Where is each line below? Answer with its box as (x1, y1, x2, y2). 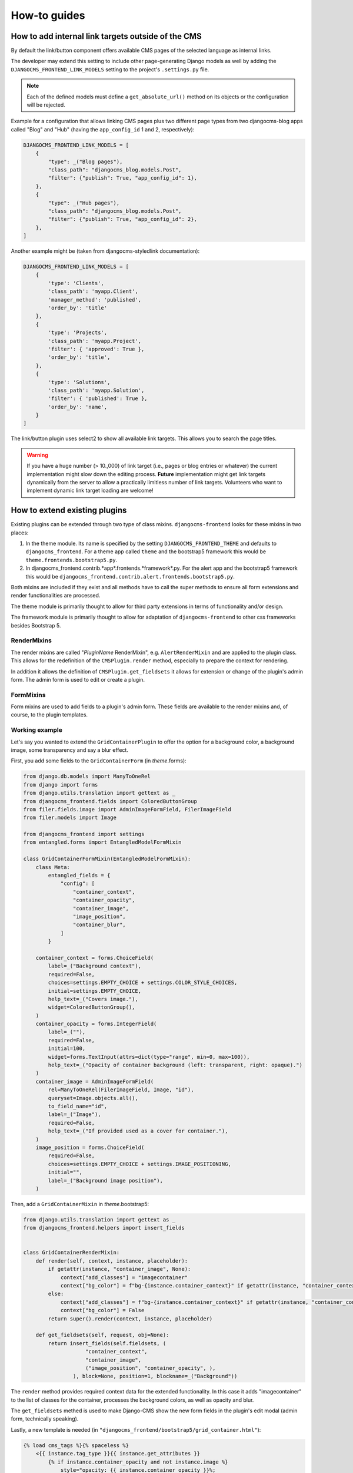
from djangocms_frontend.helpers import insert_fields (23, 1224, 185, 1231)
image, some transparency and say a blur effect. (11, 746, 129, 754)
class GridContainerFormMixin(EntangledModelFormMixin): (23, 856, 191, 863)
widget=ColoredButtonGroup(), (48, 1004, 135, 1010)
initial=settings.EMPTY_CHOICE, (48, 987, 141, 994)
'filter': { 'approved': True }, (48, 345, 145, 352)
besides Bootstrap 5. (11, 622, 61, 629)
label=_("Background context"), (48, 963, 141, 969)
